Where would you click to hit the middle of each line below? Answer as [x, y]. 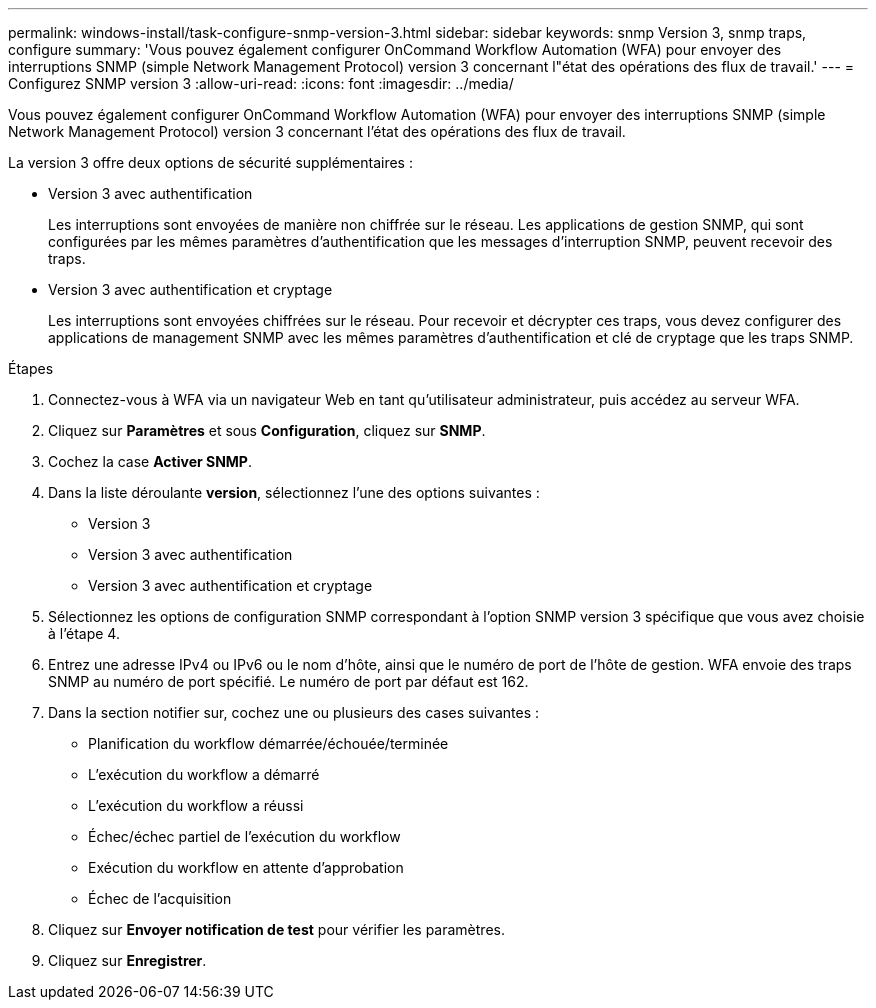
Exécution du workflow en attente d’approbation [246, 867]
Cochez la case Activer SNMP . [150, 461]
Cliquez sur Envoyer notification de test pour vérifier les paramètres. [276, 929]
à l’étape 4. [84, 633]
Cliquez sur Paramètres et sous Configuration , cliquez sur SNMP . [267, 430]
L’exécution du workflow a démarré [204, 774]
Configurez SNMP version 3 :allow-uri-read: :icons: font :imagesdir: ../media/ [261, 83]
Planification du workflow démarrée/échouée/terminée [268, 743]
